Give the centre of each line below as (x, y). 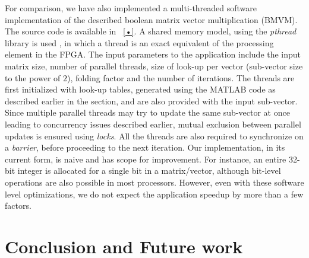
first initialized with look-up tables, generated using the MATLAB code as (140, 89)
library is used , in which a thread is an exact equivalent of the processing (139, 42)
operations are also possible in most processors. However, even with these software (154, 182)
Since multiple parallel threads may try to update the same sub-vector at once (147, 112)
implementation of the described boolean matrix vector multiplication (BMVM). (151, 19)
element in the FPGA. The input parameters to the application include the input (153, 54)
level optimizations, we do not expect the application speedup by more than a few (154, 194)
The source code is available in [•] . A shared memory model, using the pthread (151, 31)
